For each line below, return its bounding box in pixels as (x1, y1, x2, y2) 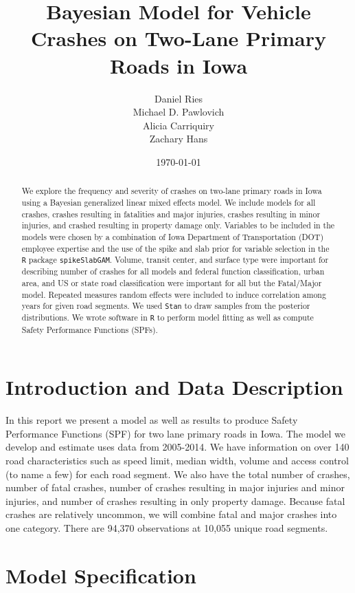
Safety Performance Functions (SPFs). (21, 323, 158, 335)
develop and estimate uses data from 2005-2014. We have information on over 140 (5, 440, 350, 454)
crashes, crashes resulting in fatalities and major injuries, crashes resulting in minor (21, 208, 321, 219)
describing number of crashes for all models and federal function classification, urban (21, 266, 325, 277)
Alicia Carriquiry (143, 118, 214, 132)
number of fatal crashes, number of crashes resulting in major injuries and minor (5, 480, 345, 495)
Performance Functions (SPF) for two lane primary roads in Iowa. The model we (5, 426, 346, 440)
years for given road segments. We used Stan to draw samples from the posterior (21, 300, 310, 312)
